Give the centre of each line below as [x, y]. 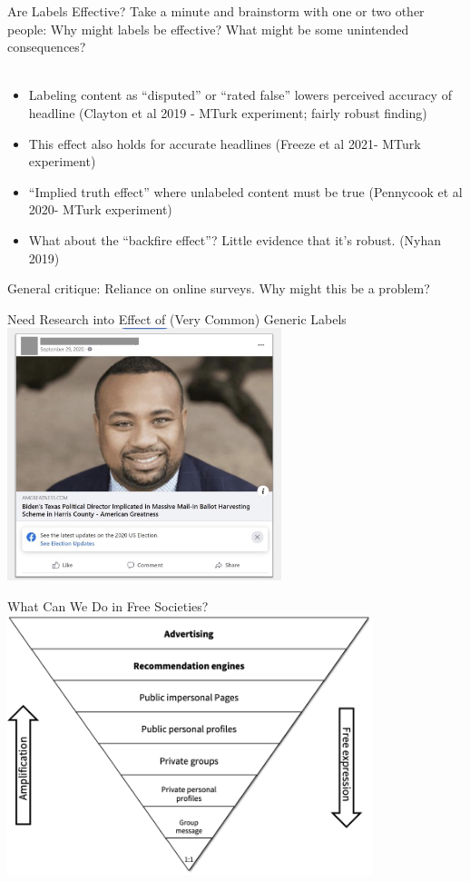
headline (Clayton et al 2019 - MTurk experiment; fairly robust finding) [228, 112]
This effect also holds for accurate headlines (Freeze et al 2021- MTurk [225, 143]
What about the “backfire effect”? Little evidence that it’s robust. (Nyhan [235, 239]
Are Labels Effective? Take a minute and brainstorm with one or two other [216, 11]
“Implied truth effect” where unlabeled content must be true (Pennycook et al [245, 191]
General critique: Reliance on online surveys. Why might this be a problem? [219, 288]
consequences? [47, 47]
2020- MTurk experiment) [100, 209]
